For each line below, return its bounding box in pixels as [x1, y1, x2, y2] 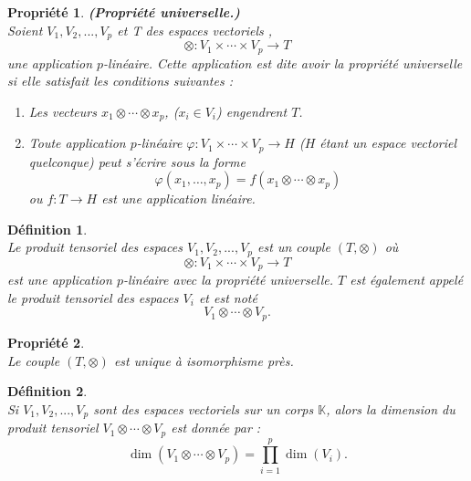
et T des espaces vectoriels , [117, 20, 273, 39]
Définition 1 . [7, 219, 88, 238]
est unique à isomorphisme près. [113, 350, 294, 370]
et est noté [198, 288, 257, 307]
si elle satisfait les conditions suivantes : [7, 71, 233, 90]
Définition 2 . [7, 382, 88, 401]
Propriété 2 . [7, 332, 85, 351]
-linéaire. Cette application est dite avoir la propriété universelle [103, 53, 463, 72]
